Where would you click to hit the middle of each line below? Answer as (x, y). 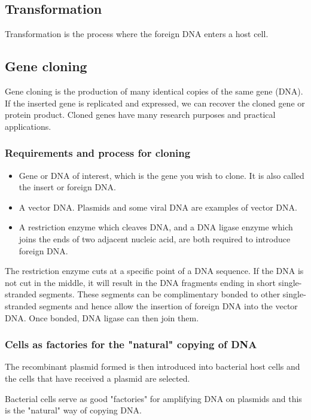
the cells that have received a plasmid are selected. (97, 378)
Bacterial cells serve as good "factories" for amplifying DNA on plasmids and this (153, 398)
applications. (28, 126)
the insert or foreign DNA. (67, 187)
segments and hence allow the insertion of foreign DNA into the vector (168, 305)
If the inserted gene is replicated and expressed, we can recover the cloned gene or (155, 103)
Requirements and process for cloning (98, 153)
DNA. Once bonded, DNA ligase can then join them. (102, 317)
